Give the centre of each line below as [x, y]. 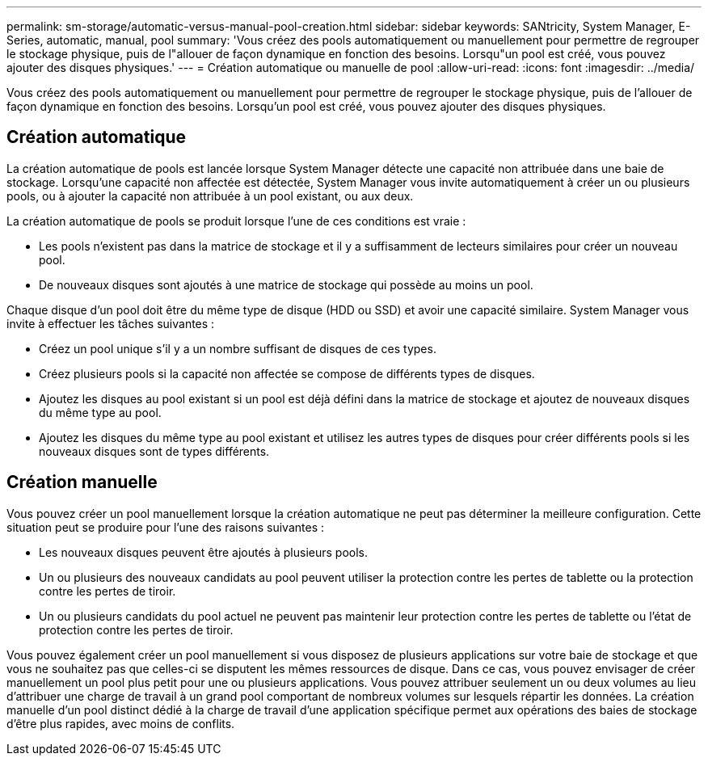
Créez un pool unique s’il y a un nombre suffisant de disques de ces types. [238, 348]
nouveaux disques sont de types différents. [154, 451]
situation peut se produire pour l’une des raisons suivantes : [165, 527]
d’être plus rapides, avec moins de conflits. [121, 723]
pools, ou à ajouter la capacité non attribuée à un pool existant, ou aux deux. [210, 196]
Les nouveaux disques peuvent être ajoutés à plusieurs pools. [203, 552]
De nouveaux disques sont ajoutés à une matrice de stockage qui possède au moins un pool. [286, 284]
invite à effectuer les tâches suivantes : [111, 323]
